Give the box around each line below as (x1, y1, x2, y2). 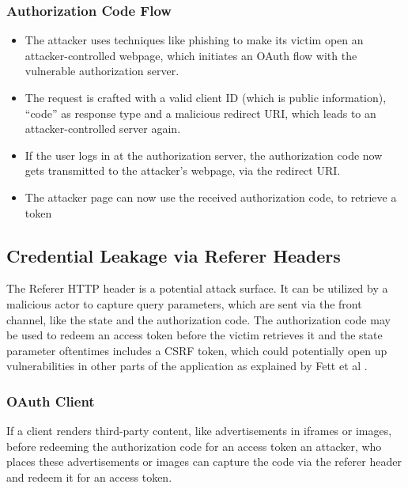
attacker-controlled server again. (25, 120, 181, 137)
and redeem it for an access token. (6, 468, 172, 485)
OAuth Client (6, 391, 95, 410)
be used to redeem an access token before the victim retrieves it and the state (6, 327, 383, 343)
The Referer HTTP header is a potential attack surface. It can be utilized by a (6, 280, 388, 297)
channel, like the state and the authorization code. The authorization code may (6, 311, 391, 327)
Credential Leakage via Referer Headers (6, 243, 341, 267)
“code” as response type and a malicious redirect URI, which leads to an (25, 104, 376, 121)
